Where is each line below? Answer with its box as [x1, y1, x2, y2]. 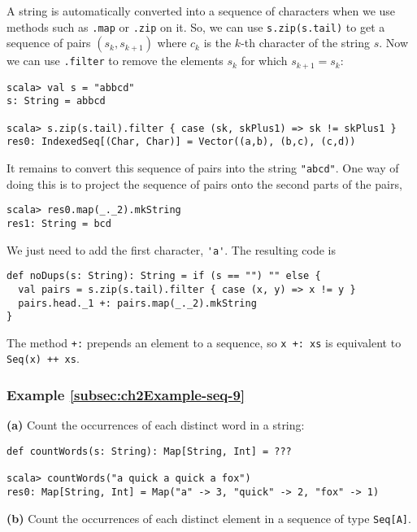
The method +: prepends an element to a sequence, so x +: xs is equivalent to [7, 334, 402, 351]
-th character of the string [241, 34, 370, 51]
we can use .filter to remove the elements [7, 52, 224, 69]
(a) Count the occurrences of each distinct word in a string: [7, 416, 305, 434]
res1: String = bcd [7, 217, 111, 229]
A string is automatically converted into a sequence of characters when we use [7, 2, 396, 19]
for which [241, 52, 288, 69]
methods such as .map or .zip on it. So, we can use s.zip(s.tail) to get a [7, 18, 385, 35]
